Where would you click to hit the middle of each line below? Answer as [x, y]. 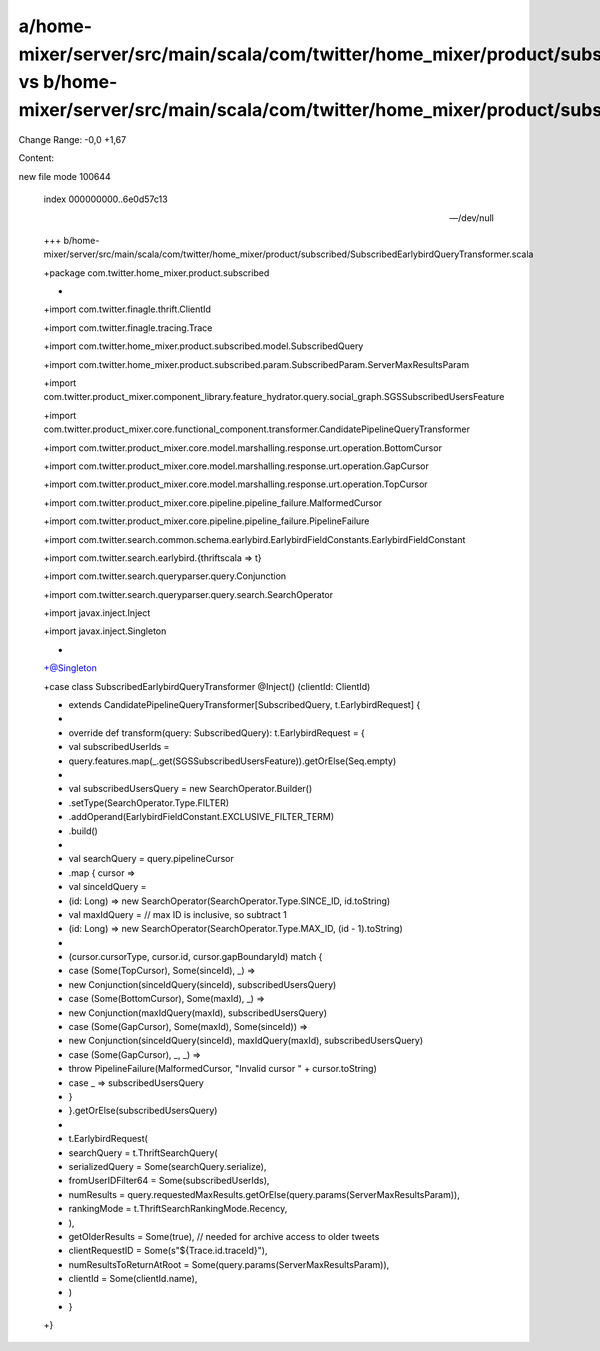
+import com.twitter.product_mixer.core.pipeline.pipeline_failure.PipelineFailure [206, 521]
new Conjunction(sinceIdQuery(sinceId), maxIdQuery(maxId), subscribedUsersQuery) [246, 1041]
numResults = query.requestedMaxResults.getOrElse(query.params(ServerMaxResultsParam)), [264, 1194]
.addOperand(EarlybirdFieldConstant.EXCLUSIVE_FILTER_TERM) [201, 817]
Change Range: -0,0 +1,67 [72, 139]
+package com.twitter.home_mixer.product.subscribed [156, 272]
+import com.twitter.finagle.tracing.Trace [128, 327]
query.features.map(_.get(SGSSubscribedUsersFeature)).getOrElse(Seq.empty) [232, 761]
